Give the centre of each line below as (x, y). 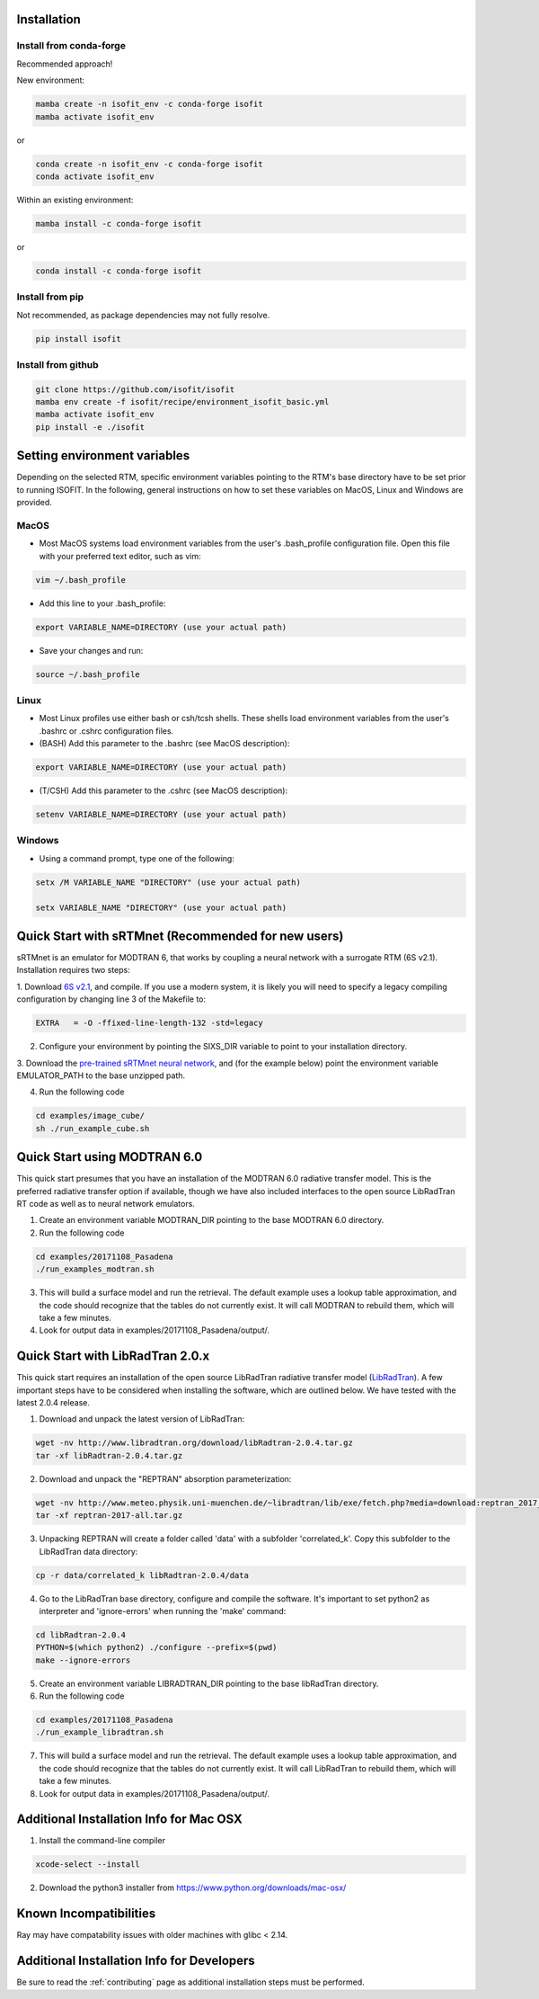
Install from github (57, 364)
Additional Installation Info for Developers (136, 1961)
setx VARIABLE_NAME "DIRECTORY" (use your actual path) (161, 907)
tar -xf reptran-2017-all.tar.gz (109, 1516)
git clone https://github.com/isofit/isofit (135, 389)
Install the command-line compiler (102, 1841)
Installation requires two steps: (73, 970)
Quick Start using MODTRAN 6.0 (110, 1157)
